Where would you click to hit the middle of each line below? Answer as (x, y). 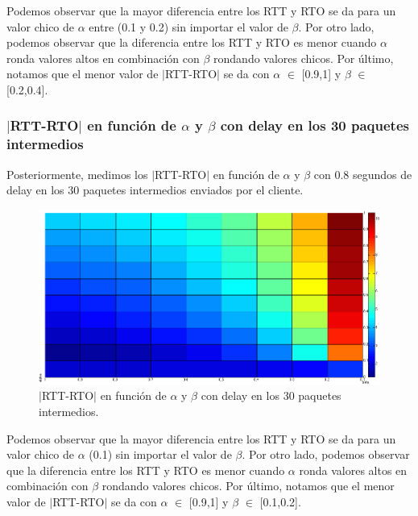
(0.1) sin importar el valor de (160, 454)
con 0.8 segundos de (363, 174)
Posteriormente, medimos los (77, 174)
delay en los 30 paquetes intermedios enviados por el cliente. (155, 190)
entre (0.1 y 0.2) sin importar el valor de (188, 26)
